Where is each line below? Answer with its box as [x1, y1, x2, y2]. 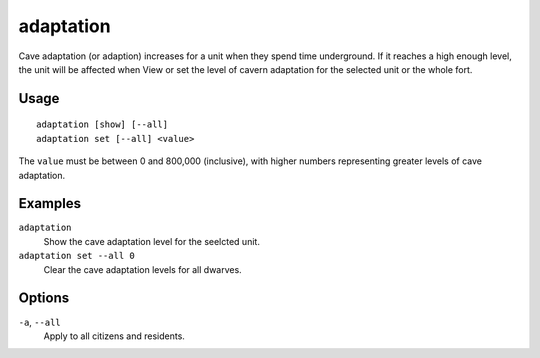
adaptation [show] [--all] [36, 119, 169, 130]
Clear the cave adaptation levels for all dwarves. [43, 263, 242, 275]
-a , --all [18, 316, 61, 328]
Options [18, 290, 70, 307]
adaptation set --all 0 [18, 250, 135, 262]
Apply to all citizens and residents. [43, 330, 185, 342]
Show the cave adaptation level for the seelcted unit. [43, 235, 260, 247]
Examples [18, 195, 82, 212]
